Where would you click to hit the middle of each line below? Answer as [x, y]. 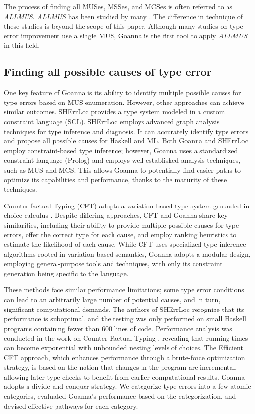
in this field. [22, 45]
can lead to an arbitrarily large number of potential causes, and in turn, [112, 299]
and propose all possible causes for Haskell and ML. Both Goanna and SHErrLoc [126, 141]
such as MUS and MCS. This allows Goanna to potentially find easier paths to [123, 169]
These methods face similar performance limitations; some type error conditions [124, 290]
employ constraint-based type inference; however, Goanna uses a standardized [121, 150]
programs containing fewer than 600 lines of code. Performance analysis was [118, 328]
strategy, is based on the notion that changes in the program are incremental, [121, 367]
